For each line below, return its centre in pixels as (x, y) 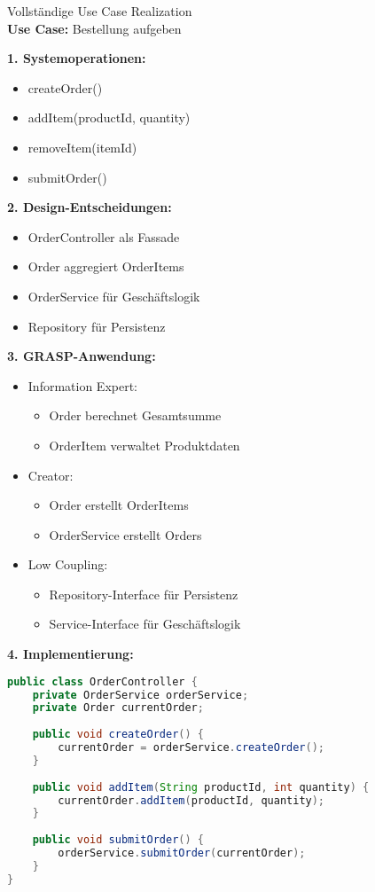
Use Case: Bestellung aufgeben (94, 28)
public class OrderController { (102, 681)
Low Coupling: (68, 564)
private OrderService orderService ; (141, 695)
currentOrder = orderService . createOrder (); (191, 748)
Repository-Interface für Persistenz (144, 594)
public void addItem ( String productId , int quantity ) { (201, 787)
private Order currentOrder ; (118, 708)
